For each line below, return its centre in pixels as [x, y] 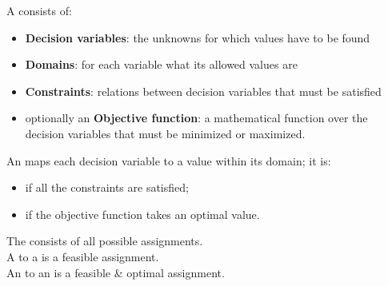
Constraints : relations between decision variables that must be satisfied [203, 91]
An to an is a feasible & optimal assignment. [116, 272]
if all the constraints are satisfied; [107, 187]
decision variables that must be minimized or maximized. [165, 133]
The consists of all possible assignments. [105, 241]
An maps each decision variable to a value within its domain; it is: [169, 160]
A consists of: [39, 10]
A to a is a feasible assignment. [83, 256]
